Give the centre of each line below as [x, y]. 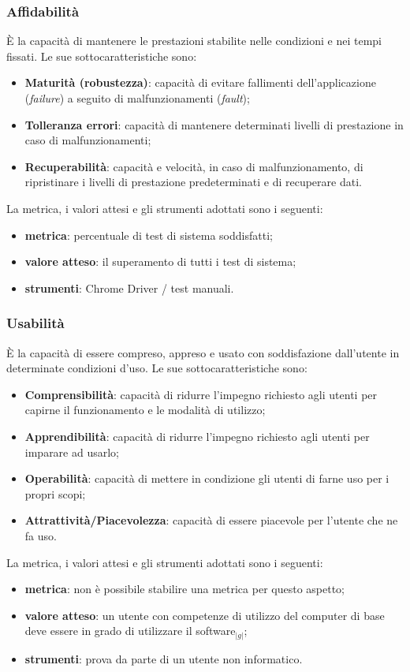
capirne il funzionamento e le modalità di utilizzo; [145, 410]
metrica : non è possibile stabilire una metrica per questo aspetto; [184, 589]
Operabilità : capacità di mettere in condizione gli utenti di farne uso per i [207, 478]
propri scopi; [55, 493]
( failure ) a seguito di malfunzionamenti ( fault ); [137, 98]
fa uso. [41, 535]
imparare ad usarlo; [72, 452]
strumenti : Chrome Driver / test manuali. [129, 287]
